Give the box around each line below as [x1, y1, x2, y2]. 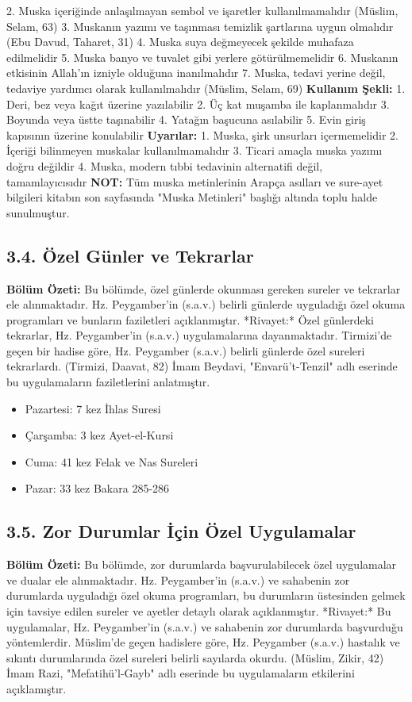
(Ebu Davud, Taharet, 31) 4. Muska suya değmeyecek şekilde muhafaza [6, 33, 354, 50]
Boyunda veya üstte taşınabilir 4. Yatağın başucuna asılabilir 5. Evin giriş [6, 111, 366, 128]
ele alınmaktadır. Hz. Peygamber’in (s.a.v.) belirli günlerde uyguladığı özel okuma [6, 296, 406, 313]
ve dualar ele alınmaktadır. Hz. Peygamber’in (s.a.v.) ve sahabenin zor [6, 571, 350, 588]
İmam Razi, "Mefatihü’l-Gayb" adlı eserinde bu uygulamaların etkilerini [6, 665, 355, 681]
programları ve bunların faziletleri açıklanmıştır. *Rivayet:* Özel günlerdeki [6, 311, 374, 328]
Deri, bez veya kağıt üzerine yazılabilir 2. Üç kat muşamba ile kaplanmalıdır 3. [6, 95, 390, 112]
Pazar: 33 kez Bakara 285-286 [25, 480, 170, 497]
